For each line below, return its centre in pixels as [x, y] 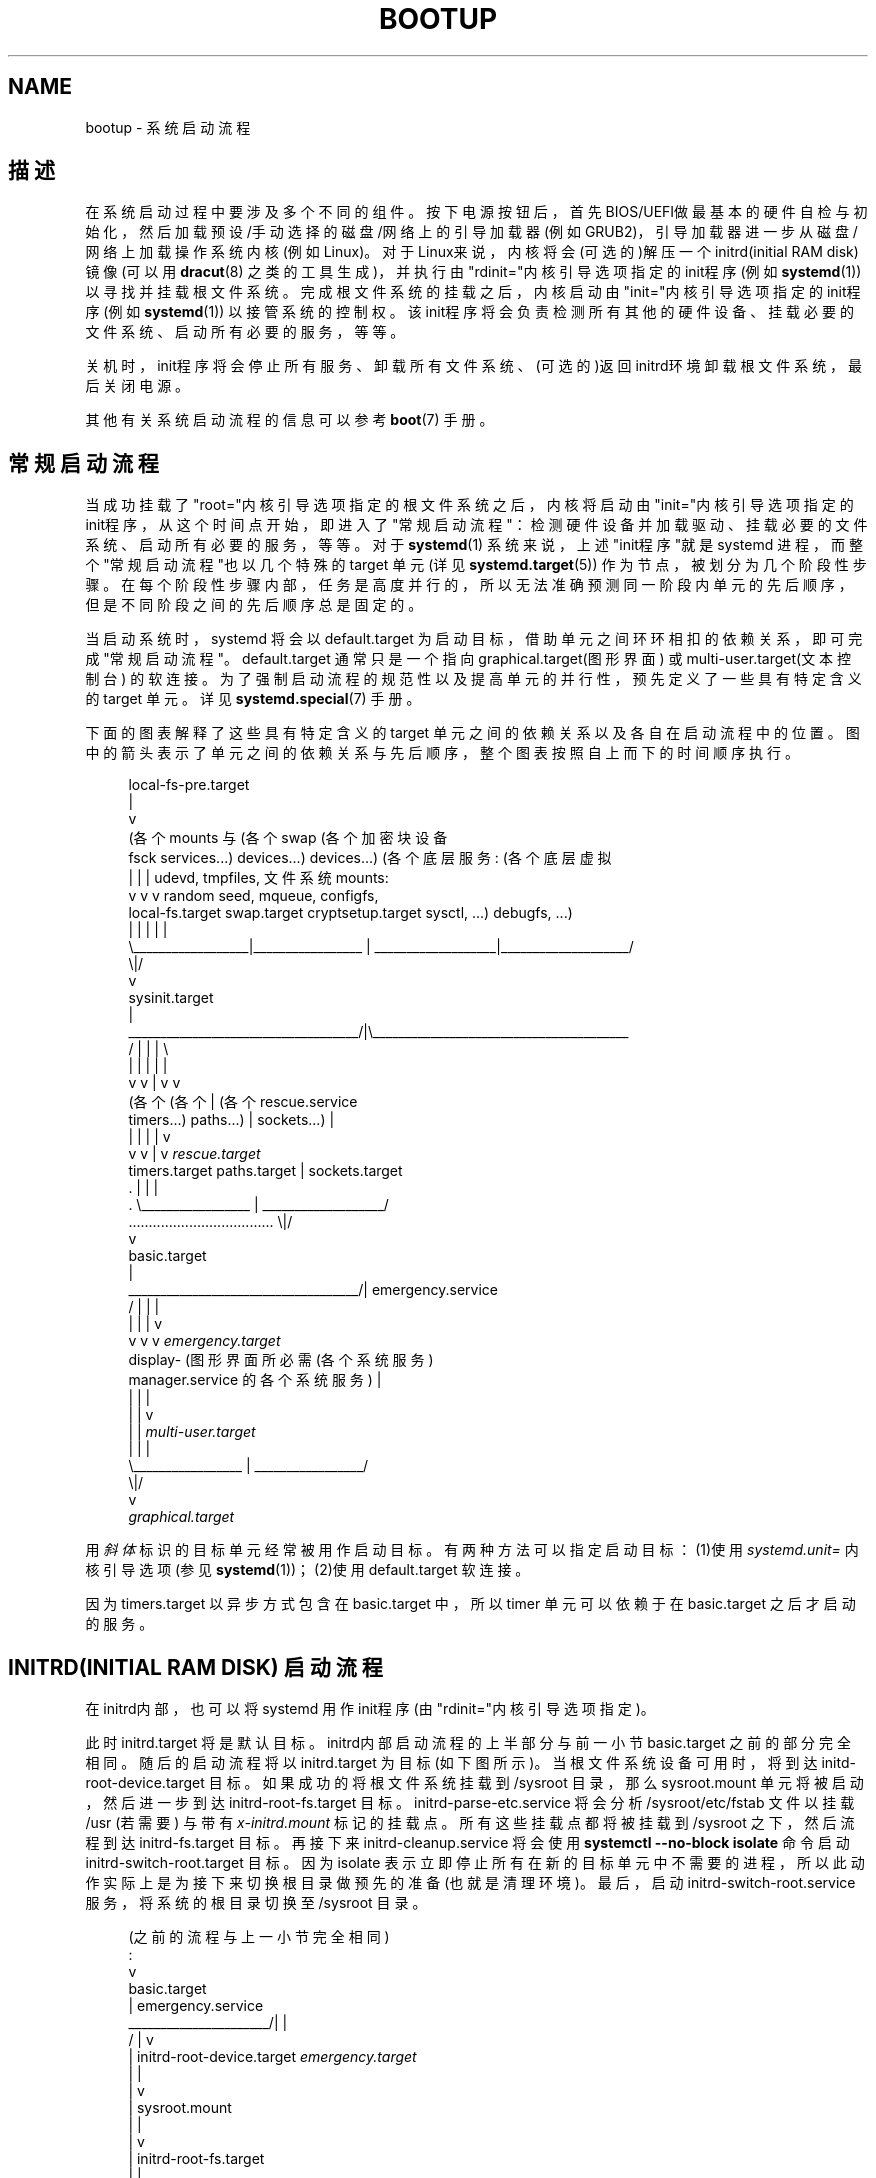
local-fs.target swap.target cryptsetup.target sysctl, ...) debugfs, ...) [350, 913]
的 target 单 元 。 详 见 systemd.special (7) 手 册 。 [253, 699]
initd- [838, 1763]
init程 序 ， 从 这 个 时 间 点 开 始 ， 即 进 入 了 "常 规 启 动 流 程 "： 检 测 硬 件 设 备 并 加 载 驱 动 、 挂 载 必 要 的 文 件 [476, 525]
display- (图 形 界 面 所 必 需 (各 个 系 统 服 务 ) [281, 1360]
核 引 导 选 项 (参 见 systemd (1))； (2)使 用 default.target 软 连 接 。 [307, 1570]
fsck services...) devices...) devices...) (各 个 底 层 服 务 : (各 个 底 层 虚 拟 [370, 858]
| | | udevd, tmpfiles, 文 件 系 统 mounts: [258, 878]
